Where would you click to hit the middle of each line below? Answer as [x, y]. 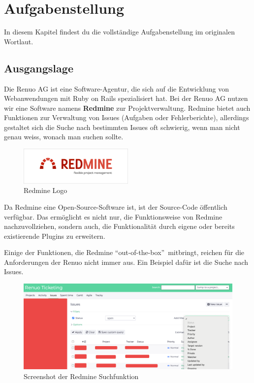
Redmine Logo [46, 190]
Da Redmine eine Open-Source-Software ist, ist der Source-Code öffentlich [116, 207]
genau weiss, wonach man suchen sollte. [64, 137]
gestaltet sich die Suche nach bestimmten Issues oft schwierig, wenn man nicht [122, 127]
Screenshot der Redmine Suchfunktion [81, 376]
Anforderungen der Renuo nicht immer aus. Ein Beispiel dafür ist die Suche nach [126, 262]
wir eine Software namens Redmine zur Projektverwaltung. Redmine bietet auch [127, 108]
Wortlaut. [19, 41]
